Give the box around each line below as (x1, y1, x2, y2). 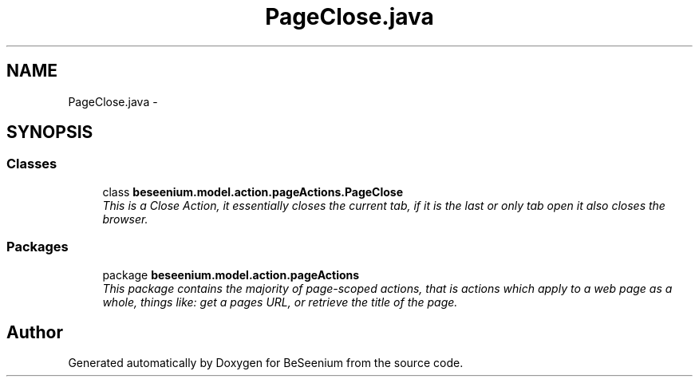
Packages (6, 239, 69, 255)
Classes (6, 156, 57, 172)
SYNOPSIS (6, 122, 93, 143)
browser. (102, 211, 148, 226)
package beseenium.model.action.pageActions (102, 267, 360, 282)
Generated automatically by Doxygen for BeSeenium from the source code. (68, 356, 464, 370)
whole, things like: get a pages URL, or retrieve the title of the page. (102, 294, 458, 309)
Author (6, 322, 63, 342)
